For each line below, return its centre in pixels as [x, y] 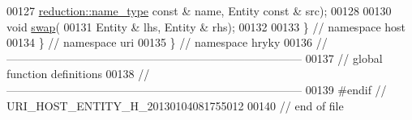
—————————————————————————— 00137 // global [195, 58]
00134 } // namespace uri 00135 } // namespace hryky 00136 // [167, 42]
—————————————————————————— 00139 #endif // [197, 89]
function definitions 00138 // [78, 74]
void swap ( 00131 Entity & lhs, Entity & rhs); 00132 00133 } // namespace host [206, 26]
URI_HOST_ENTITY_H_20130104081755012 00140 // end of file [175, 105]
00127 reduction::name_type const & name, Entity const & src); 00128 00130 [199, 10]
